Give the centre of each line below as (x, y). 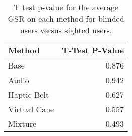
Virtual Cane (31, 109)
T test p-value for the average (66, 7)
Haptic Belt (29, 94)
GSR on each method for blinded (66, 18)
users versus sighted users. (66, 30)
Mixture (22, 124)
